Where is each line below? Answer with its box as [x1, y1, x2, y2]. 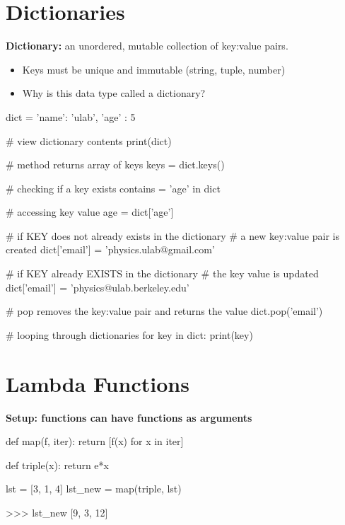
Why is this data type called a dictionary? [22, 86, 206, 100]
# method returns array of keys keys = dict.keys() [6, 157, 225, 172]
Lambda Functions [6, 369, 189, 398]
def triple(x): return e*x [6, 457, 109, 472]
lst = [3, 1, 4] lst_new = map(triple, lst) [6, 481, 182, 496]
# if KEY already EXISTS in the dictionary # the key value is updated [6, 266, 319, 281]
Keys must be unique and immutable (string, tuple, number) [22, 62, 286, 76]
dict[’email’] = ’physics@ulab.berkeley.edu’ [6, 279, 189, 294]
